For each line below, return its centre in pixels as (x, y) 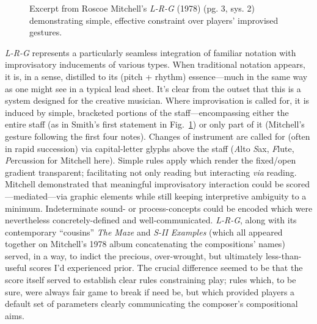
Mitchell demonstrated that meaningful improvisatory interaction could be (144, 184)
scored (298, 184)
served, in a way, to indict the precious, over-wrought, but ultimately (134, 255)
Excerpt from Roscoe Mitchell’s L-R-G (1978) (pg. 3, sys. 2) (142, 8)
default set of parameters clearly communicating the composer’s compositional (151, 304)
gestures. (46, 32)
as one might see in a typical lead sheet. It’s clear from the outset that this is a (153, 88)
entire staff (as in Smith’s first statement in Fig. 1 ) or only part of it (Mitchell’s (155, 124)
